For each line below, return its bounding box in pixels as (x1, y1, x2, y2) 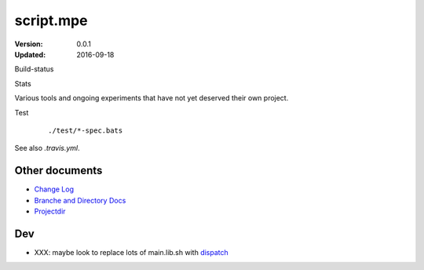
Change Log (34, 184, 75, 194)
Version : (14, 39, 43, 49)
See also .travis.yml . (14, 144, 80, 153)
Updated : (14, 49, 46, 59)
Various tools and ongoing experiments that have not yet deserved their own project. (14, 93, 289, 103)
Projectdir (34, 206, 66, 216)
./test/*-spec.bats (48, 126, 123, 135)
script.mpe (14, 12, 88, 29)
